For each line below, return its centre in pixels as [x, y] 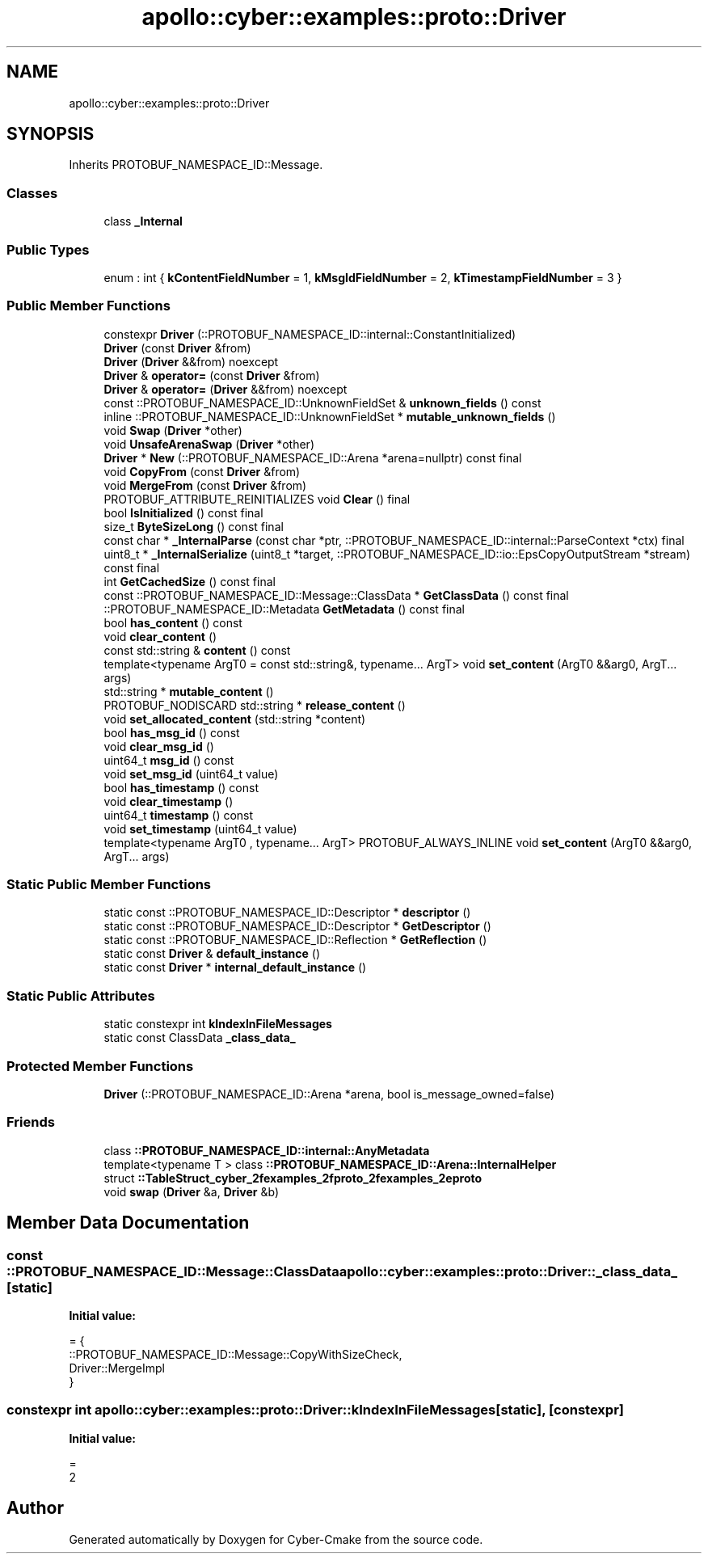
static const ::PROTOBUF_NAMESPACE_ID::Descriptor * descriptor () [287, 913]
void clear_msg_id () [159, 746]
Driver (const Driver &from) [177, 348]
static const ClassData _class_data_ [200, 1038]
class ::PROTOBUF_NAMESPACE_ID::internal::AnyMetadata [267, 1150]
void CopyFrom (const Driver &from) [202, 471]
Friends [31, 1122]
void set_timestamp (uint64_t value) [200, 828]
